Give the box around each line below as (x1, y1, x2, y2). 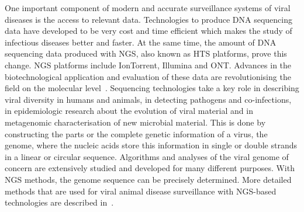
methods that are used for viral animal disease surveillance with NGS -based (5, 185, 277, 197)
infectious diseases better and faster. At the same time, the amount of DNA (5, 36, 277, 48)
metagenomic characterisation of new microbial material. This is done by (5, 116, 266, 128)
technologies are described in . (5, 196, 114, 208)
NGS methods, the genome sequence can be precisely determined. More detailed (5, 173, 292, 185)
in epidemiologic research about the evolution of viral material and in (5, 105, 253, 117)
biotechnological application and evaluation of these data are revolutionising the (5, 70, 291, 82)
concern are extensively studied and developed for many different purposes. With (5, 162, 295, 174)
